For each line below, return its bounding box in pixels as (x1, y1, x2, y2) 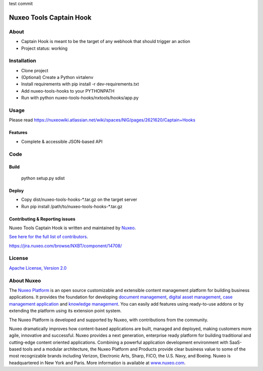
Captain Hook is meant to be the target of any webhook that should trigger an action (21, 39, 190, 44)
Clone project (21, 67, 49, 73)
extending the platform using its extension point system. (9, 308, 122, 314)
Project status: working (21, 45, 68, 51)
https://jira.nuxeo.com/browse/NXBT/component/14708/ (9, 243, 122, 249)
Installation (9, 58, 37, 64)
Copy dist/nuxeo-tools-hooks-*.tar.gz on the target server (21, 196, 137, 202)
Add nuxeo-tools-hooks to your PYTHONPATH (21, 88, 114, 94)
